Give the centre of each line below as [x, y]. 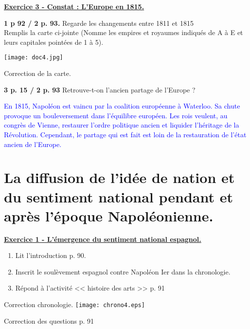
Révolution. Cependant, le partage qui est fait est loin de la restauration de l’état [125, 134]
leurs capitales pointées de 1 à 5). [54, 42]
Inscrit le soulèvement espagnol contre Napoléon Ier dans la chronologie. [123, 271]
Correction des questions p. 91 [49, 320]
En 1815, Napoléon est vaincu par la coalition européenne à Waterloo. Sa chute [122, 106]
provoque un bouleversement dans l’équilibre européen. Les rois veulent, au [116, 115]
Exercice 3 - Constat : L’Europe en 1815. [74, 6]
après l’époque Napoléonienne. [109, 215]
